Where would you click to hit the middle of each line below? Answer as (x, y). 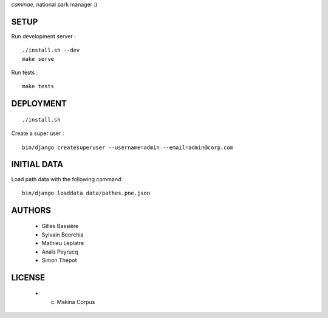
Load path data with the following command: (67, 179)
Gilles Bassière (60, 226)
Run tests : (25, 72)
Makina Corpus (76, 302)
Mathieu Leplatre (63, 243)
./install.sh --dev (51, 50)
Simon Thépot (59, 260)
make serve (38, 59)
